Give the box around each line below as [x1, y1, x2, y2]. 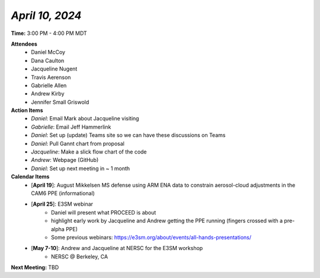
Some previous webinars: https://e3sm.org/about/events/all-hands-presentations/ [51, 234, 252, 241]
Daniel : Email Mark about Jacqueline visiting [31, 115, 139, 122]
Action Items [11, 107, 43, 114]
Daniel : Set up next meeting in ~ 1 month [31, 165, 130, 172]
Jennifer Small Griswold [31, 98, 89, 106]
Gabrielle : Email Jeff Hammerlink [31, 123, 111, 130]
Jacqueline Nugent [31, 65, 78, 72]
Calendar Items [11, 173, 50, 180]
